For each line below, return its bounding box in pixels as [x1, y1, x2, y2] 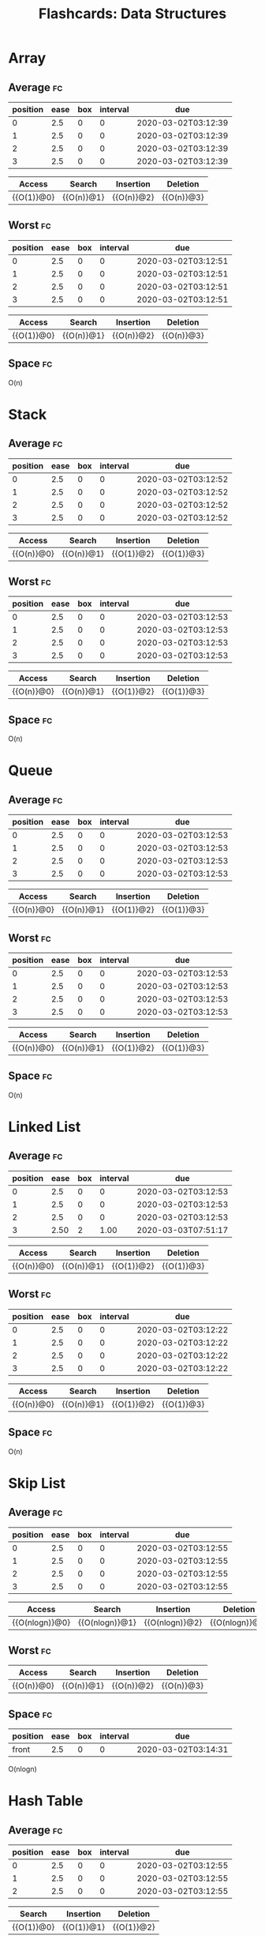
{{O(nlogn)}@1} [77, 1617, 136, 1628]
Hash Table [8, 1792, 84, 1810]
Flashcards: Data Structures [38, 5, 227, 23]
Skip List [8, 1474, 65, 1492]
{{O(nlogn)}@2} [144, 1617, 203, 1628]
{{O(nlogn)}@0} [12, 1617, 71, 1628]
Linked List [8, 1118, 81, 1136]
